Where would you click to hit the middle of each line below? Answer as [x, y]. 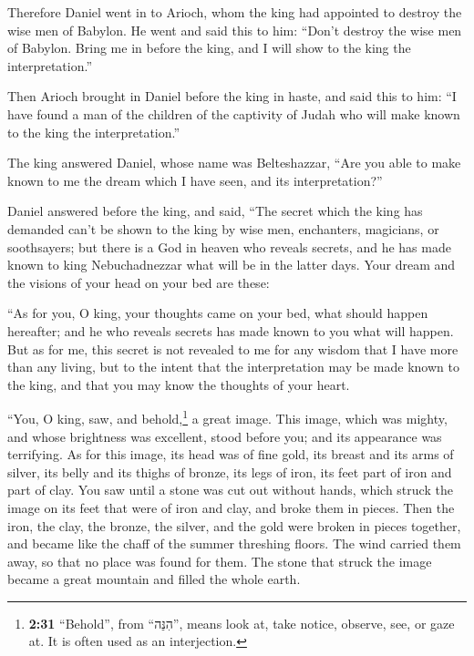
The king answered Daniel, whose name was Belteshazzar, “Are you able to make [234, 163]
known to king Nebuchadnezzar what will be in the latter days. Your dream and [232, 265]
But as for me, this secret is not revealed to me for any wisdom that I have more [233, 348]
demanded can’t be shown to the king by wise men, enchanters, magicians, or [223, 228]
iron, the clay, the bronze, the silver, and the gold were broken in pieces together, [234, 525]
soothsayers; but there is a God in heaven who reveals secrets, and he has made [229, 246]
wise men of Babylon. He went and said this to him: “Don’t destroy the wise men [235, 30]
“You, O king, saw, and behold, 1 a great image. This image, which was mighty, [227, 417]
